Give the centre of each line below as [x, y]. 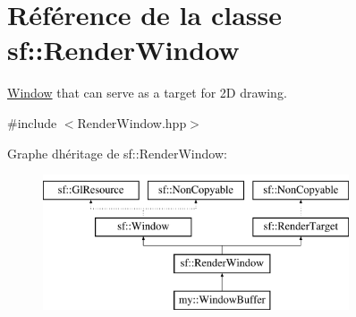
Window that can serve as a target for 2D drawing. [147, 93]
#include [32, 122]
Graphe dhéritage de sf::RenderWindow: [117, 153]
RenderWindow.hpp [132, 122]
